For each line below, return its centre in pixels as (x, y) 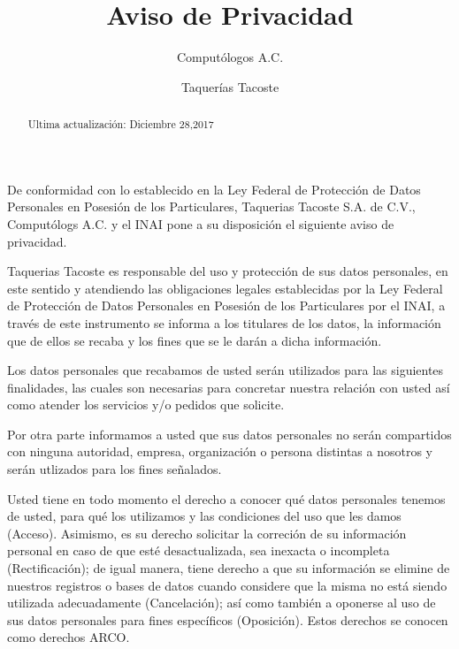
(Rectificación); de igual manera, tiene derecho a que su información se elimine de (229, 568)
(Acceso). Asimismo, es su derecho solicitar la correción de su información (207, 533)
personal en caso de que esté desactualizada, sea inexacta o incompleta (199, 550)
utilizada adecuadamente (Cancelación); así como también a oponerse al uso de (222, 603)
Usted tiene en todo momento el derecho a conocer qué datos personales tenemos (226, 498)
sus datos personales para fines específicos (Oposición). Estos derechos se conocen (228, 619)
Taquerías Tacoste (230, 86)
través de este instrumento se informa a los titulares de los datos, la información (224, 322)
